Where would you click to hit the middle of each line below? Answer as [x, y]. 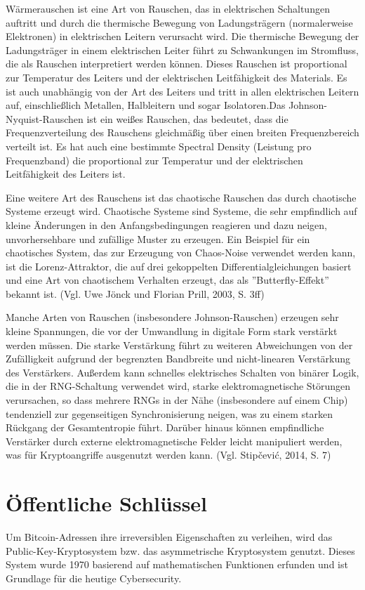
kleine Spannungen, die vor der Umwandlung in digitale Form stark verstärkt [172, 331]
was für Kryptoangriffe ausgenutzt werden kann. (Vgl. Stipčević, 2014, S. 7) [168, 455]
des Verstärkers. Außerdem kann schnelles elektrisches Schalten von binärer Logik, [182, 372]
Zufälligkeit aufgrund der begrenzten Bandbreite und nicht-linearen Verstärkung [178, 359]
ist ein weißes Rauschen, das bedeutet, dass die [187, 118]
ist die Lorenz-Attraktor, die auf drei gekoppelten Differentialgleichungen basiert [179, 266]
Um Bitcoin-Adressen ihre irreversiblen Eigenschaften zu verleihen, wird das [169, 537]
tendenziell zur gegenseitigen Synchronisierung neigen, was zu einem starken [169, 413]
